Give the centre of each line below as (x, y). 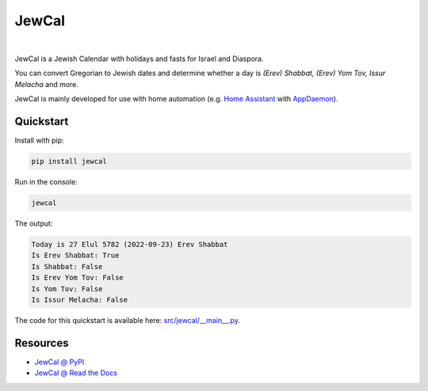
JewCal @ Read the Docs (76, 373)
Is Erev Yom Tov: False (78, 278)
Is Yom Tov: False (67, 289)
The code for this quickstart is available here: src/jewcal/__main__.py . (128, 320)
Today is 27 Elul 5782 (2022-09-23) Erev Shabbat (130, 244)
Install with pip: (39, 140)
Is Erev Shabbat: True (75, 256)
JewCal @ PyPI (59, 362)
